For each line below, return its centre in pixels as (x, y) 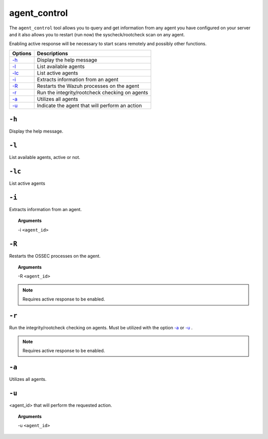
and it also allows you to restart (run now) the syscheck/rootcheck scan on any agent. (97, 34)
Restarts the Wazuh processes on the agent (88, 86)
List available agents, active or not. (45, 157)
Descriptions (52, 53)
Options (22, 53)
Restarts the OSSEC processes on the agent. (55, 256)
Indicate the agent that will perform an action (90, 105)
